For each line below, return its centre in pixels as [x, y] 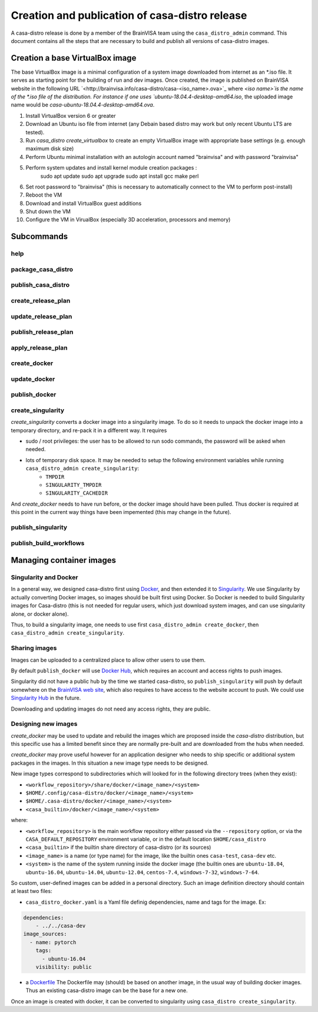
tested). [35, 132]
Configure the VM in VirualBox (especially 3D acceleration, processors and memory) [128, 220]
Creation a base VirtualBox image [74, 58]
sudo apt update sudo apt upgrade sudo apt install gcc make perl [120, 176]
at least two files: [32, 891]
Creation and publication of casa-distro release [129, 15]
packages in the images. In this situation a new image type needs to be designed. [110, 763]
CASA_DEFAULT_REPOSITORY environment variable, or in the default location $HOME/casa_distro [146, 839]
